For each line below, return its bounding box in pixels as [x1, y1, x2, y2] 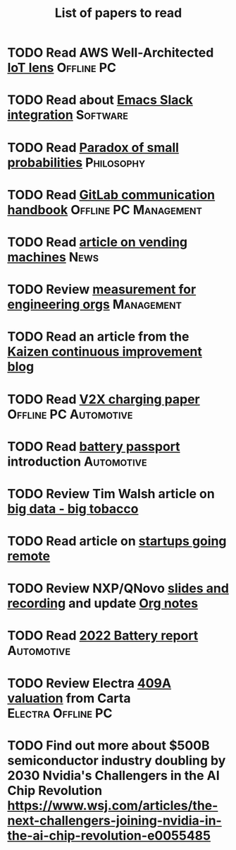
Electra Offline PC [7, 705, 113, 721]
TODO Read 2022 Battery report [7, 627, 199, 644]
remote [7, 548, 51, 565]
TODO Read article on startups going [7, 533, 227, 549]
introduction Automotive [7, 454, 147, 469]
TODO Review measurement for [7, 281, 197, 297]
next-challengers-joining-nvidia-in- [7, 813, 222, 828]
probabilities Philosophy [7, 154, 146, 170]
